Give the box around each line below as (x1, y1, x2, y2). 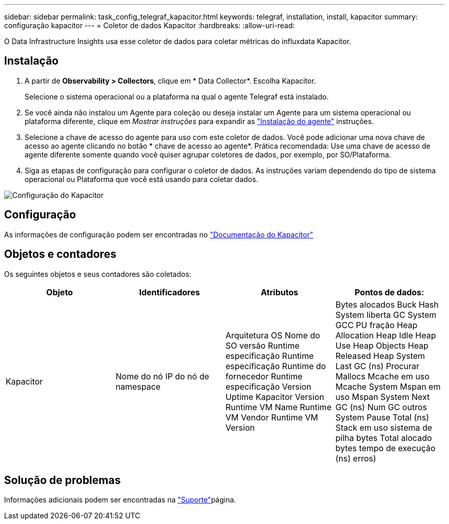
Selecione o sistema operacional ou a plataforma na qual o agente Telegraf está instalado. (25, 92, 329, 101)
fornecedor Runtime (226, 371, 303, 381)
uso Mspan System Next (335, 391, 430, 402)
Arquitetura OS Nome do (226, 330, 320, 340)
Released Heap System (335, 350, 425, 361)
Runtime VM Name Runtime (226, 401, 332, 412)
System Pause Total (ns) (335, 412, 429, 422)
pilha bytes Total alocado (335, 432, 432, 443)
